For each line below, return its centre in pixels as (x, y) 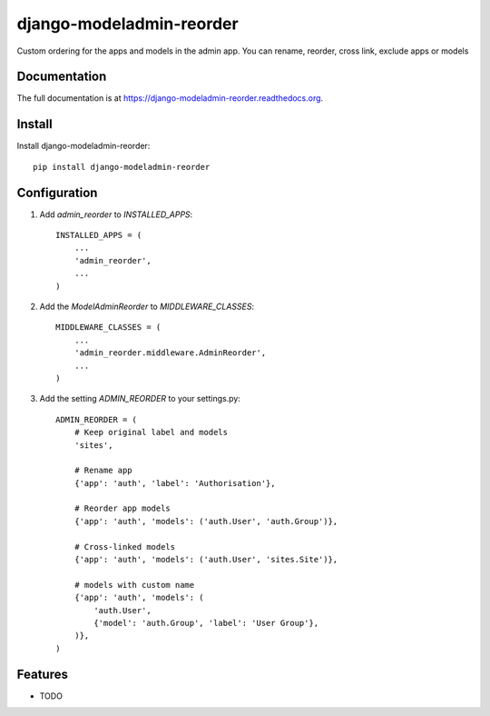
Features (42, 674)
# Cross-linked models (125, 547)
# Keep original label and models (151, 433)
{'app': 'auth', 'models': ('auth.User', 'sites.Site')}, (206, 560)
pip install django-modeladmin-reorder (122, 167)
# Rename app (103, 471)
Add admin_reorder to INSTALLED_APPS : (116, 214)
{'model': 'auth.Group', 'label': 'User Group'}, (206, 623)
